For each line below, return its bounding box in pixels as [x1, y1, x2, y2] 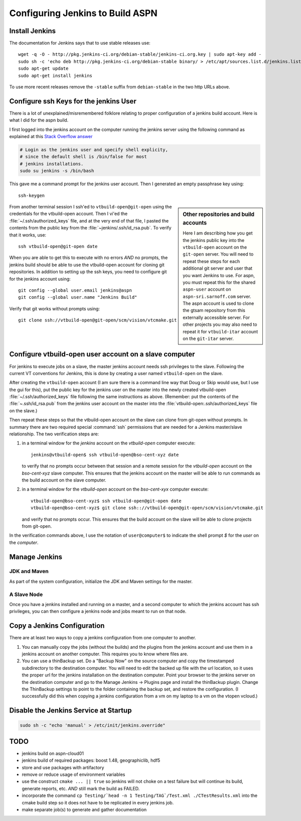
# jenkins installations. [20, 161, 84, 167]
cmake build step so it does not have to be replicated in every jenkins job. [22, 799, 174, 805]
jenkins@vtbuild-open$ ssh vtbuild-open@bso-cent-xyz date [31, 452, 179, 457]
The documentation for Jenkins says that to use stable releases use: [9, 40, 150, 46]
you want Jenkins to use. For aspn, [183, 272, 255, 278]
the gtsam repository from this [183, 307, 245, 313]
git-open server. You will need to [183, 251, 254, 257]
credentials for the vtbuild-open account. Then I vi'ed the [9, 211, 128, 217]
